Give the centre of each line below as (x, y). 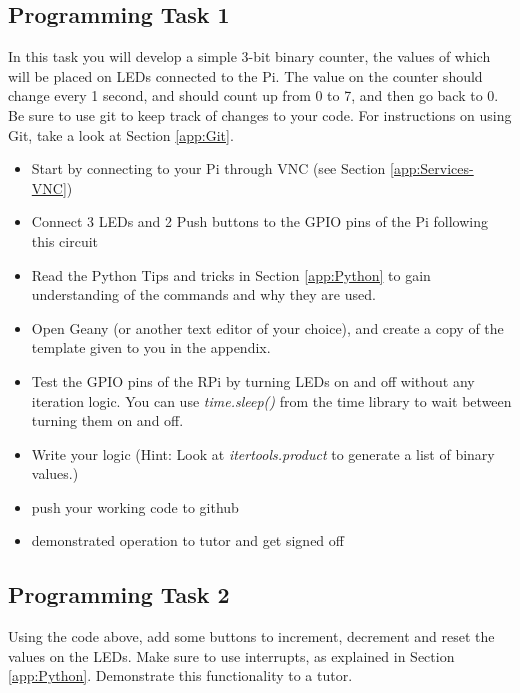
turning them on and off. (107, 420)
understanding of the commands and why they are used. (203, 294)
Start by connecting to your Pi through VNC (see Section (208, 168)
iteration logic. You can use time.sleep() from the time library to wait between (271, 400)
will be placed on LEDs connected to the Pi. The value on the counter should (245, 75)
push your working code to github (135, 506)
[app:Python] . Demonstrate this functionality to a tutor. (180, 675)
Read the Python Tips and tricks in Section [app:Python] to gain (231, 274)
